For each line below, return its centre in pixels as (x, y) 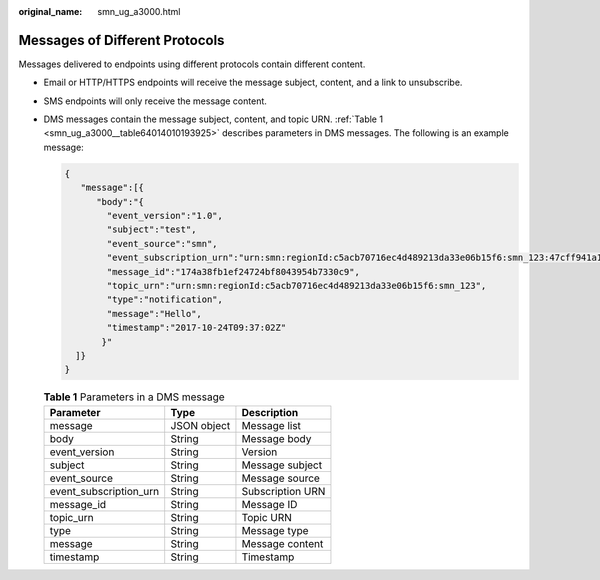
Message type (275, 530)
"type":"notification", (165, 299)
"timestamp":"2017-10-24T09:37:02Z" (196, 328)
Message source (280, 478)
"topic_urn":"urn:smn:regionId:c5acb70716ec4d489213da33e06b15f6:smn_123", (296, 285)
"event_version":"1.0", (165, 216)
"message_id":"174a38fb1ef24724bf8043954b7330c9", (233, 271)
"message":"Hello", (154, 313)
